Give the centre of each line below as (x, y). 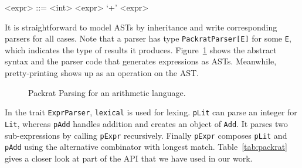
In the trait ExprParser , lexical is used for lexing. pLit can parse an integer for (151, 112)
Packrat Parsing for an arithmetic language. (107, 92)
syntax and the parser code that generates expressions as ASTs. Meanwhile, (141, 61)
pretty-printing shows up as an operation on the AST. (102, 73)
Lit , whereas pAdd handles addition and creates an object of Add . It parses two (146, 123)
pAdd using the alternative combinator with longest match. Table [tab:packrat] (146, 147)
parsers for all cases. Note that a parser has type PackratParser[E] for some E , (148, 38)
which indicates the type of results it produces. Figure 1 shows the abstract (141, 49)
